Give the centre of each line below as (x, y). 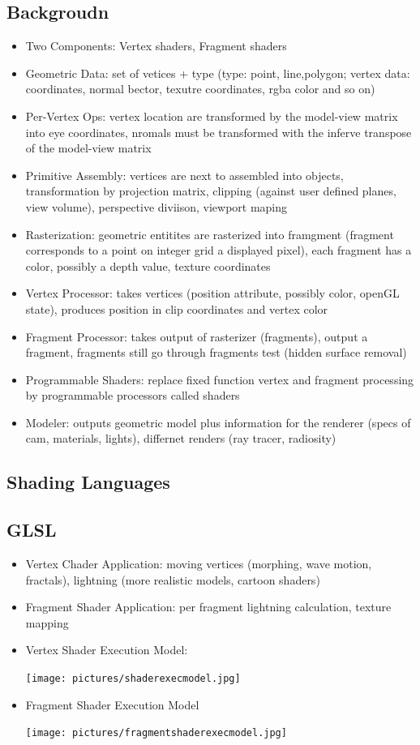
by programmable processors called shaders (133, 395)
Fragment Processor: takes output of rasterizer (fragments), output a (197, 336)
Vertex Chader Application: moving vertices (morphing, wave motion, (199, 564)
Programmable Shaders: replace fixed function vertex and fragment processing (220, 379)
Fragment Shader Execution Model (112, 704)
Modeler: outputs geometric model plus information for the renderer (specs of (218, 422)
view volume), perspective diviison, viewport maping (156, 206)
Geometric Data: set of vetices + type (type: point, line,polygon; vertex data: (218, 73)
